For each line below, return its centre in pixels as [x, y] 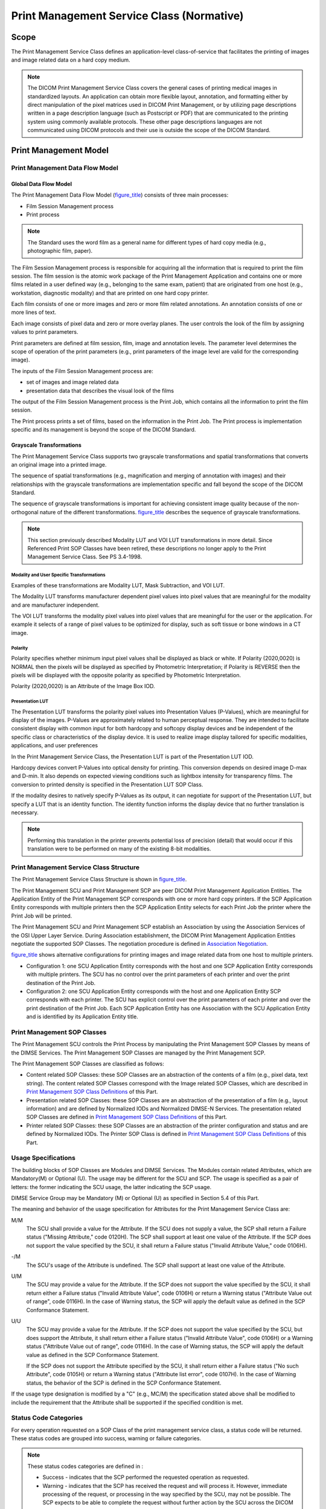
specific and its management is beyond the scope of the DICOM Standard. [104, 430]
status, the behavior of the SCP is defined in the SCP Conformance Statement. [124, 1383]
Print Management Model [60, 150]
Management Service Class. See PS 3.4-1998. [85, 557]
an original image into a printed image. [59, 464]
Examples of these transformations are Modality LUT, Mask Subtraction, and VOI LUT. [118, 585]
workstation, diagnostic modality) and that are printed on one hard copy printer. [110, 293]
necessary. [25, 812]
